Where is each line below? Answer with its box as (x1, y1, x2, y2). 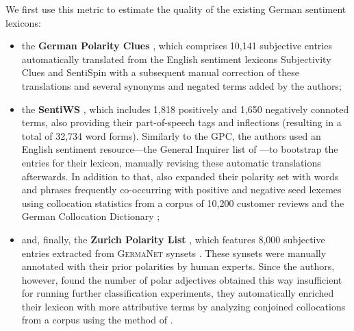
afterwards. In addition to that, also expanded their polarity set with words (21, 169, 339, 183)
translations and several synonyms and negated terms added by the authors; (21, 78, 342, 93)
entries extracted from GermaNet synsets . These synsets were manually (21, 245, 327, 260)
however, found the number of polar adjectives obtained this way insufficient (21, 272, 342, 286)
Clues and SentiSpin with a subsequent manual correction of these (21, 65, 300, 79)
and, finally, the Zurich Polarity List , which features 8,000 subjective (21, 232, 325, 246)
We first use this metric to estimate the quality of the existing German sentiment (5, 2, 346, 16)
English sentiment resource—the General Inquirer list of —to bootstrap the (21, 142, 338, 156)
